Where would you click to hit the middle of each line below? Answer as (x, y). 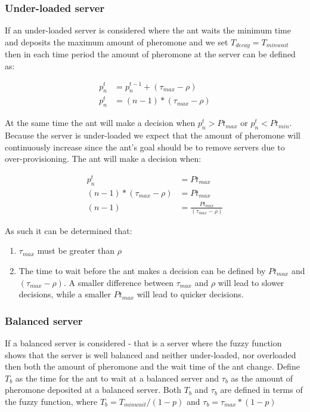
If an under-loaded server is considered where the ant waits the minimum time (148, 30)
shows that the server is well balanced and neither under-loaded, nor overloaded (151, 354)
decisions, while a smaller (65, 294)
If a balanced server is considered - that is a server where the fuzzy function (143, 343)
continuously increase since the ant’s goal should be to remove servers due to (145, 147)
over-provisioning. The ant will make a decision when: (103, 159)
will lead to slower (251, 282)
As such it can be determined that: (69, 230)
